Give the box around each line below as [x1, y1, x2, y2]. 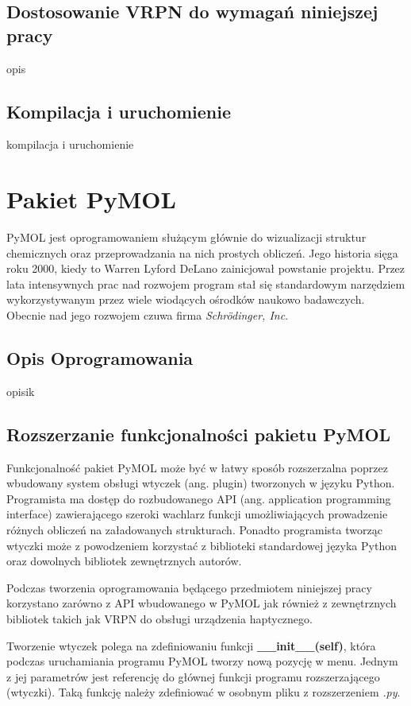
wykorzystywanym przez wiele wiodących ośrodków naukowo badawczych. [6, 291, 365, 308]
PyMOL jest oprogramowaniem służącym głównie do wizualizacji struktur [6, 229, 367, 246]
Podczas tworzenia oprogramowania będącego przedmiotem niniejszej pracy [6, 579, 372, 595]
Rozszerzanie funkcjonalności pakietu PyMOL [6, 421, 391, 446]
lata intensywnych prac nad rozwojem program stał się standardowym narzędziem [6, 275, 405, 292]
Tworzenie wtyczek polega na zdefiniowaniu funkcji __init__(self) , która [6, 637, 376, 654]
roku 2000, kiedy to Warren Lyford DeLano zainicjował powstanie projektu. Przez [6, 260, 405, 277]
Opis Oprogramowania [6, 346, 194, 370]
